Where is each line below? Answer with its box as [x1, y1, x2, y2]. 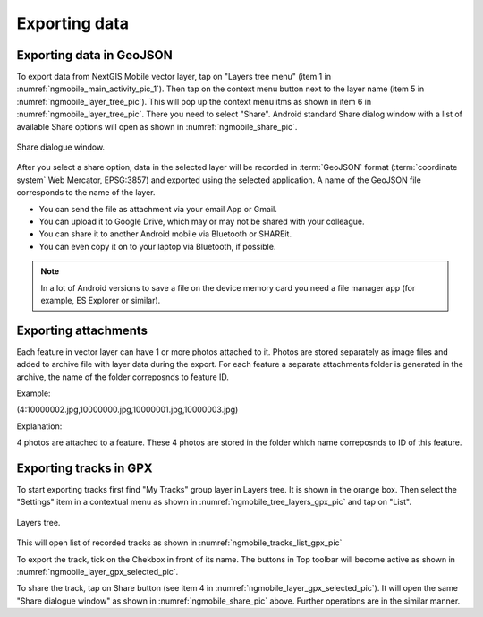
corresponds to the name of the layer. [16, 187, 156, 198]
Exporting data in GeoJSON [16, 47, 174, 63]
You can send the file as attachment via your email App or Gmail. [38, 203, 277, 214]
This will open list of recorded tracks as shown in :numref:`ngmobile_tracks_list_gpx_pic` [16, 537, 343, 548]
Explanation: [16, 421, 63, 432]
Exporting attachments [16, 322, 148, 338]
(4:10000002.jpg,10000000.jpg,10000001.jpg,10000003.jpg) [16, 404, 239, 416]
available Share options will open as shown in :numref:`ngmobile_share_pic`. [16, 121, 298, 132]
